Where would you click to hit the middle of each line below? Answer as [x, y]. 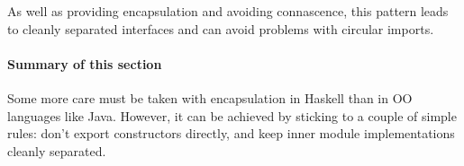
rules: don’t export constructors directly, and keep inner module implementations [231, 133]
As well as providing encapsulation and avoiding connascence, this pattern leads [228, 11]
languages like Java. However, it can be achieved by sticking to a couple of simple [232, 115]
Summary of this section [85, 63]
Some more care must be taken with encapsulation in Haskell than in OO [210, 97]
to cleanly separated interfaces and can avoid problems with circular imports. [221, 28]
